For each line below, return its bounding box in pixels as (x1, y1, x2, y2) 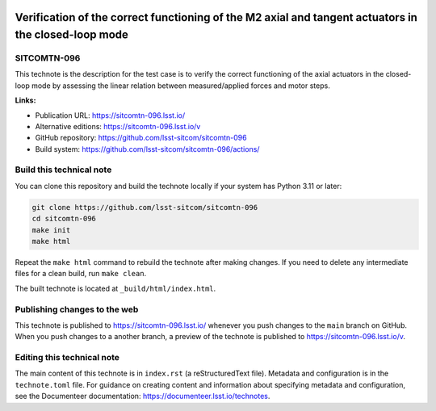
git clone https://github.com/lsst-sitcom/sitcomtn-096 (31, 203, 258, 212)
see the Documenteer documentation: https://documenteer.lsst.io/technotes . (15, 392, 270, 401)
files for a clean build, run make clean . (15, 269, 147, 279)
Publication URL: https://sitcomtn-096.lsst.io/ (35, 110, 186, 120)
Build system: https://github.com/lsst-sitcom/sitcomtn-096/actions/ (35, 144, 260, 153)
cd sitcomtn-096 (31, 214, 97, 224)
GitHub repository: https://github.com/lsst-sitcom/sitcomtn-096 (35, 133, 247, 143)
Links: (15, 95, 36, 105)
